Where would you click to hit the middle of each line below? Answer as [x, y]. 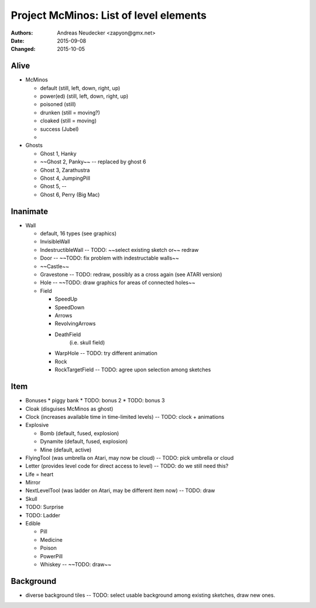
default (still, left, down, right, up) [80, 88]
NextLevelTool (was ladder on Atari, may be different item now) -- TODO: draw [120, 491]
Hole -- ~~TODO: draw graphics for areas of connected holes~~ [118, 283]
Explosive [37, 425]
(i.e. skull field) [87, 343]
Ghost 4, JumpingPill [65, 178]
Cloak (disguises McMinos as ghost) [69, 409]
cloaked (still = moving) [68, 121]
